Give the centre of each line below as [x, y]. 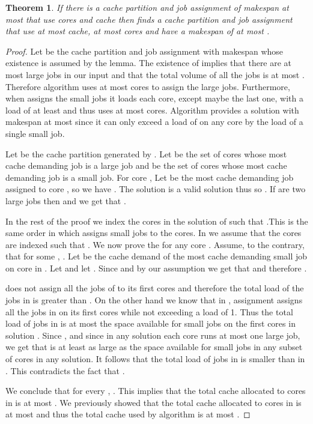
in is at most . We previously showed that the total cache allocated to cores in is [153, 402]
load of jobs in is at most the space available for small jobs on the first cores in [150, 323]
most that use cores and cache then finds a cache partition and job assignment [149, 19]
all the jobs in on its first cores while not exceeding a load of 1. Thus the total [149, 311]
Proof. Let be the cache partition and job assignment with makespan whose [144, 51]
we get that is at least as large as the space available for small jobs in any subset [154, 347]
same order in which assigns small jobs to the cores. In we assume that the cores [153, 233]
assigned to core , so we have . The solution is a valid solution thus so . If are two [156, 189]
